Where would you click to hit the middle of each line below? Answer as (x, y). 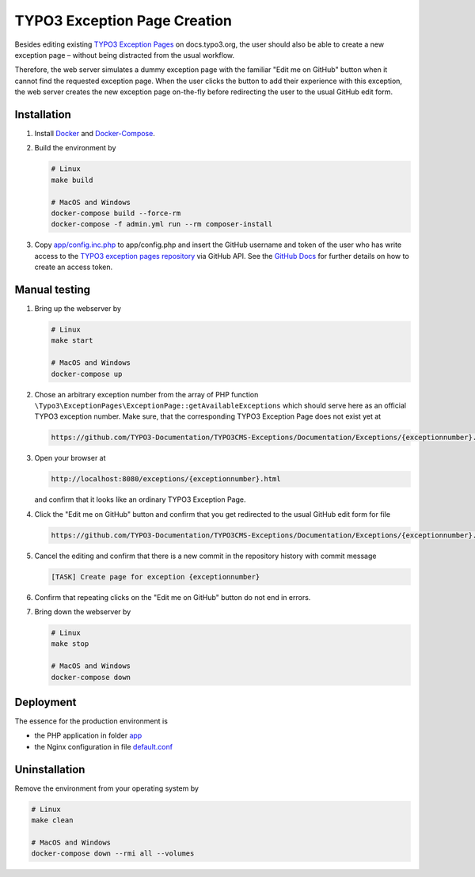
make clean (52, 820)
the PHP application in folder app (88, 735)
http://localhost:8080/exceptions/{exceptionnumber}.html (166, 479)
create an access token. (74, 267)
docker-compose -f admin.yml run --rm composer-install (162, 224)
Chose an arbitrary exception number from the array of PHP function (146, 394)
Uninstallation (50, 769)
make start (72, 341)
